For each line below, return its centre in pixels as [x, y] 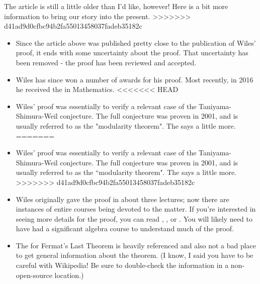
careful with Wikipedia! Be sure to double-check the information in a [122, 265]
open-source [34, 275]
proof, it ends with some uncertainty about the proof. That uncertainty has [132, 53]
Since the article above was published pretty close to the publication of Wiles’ [136, 42]
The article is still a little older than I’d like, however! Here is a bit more [116, 6]
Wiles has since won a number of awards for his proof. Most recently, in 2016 [135, 79]
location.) [69, 275]
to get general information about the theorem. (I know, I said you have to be [135, 255]
